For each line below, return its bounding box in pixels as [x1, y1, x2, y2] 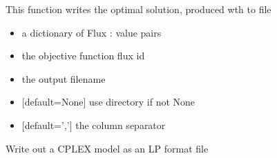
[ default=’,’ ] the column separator [21, 117, 166, 132]
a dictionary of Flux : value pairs [21, 25, 162, 39]
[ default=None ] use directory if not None [21, 95, 195, 109]
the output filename [21, 71, 106, 86]
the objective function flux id [21, 48, 145, 63]
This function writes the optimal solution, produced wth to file [6, 2, 271, 16]
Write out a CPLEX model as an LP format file [6, 141, 209, 155]
